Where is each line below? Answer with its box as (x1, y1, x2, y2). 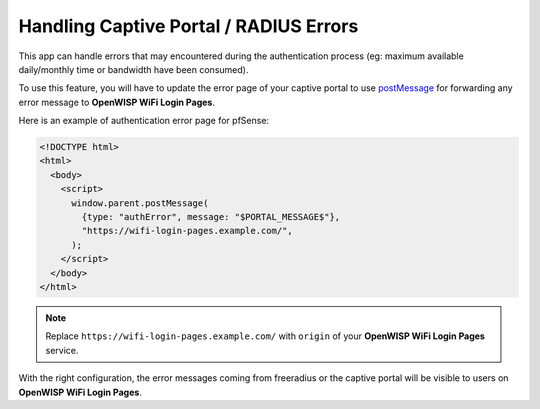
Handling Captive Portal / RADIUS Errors (18, 15, 359, 37)
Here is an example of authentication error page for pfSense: (18, 115, 270, 127)
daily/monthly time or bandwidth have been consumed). (18, 63, 249, 75)
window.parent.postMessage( (71, 197, 209, 209)
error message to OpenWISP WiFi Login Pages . (18, 96, 215, 108)
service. (45, 344, 79, 356)
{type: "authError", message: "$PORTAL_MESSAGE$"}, (81, 211, 341, 223)
